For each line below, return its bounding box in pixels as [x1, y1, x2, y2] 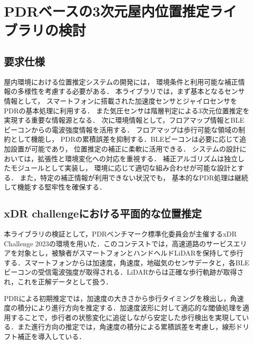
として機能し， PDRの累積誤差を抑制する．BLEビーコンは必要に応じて [10, 134, 239, 144]
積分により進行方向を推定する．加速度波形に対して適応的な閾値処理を [17, 302, 243, 313]
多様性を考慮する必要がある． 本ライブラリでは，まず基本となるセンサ [17, 86, 245, 96]
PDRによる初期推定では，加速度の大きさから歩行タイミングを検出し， [4, 293, 231, 303]
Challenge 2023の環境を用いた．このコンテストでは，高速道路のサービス [4, 238, 234, 248]
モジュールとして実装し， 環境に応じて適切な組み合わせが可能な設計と [10, 163, 237, 173]
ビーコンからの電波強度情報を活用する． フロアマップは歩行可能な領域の [4, 124, 238, 134]
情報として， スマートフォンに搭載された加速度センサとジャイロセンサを [4, 95, 237, 106]
